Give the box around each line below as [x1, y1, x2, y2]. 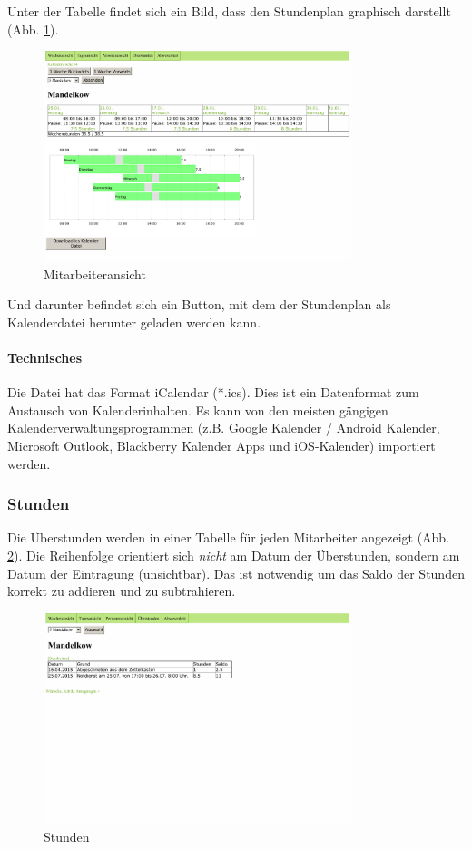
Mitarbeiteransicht [44, 264, 146, 283]
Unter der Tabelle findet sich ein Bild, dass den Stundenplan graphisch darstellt [7, 2, 451, 20]
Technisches [7, 348, 83, 367]
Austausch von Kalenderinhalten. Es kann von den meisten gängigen [7, 400, 388, 419]
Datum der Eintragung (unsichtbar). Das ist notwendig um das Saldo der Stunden [7, 563, 465, 582]
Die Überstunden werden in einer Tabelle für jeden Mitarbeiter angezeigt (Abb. [7, 528, 450, 547]
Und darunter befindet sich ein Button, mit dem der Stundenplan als [7, 295, 391, 314]
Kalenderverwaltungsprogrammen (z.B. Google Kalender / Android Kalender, [7, 418, 440, 437]
